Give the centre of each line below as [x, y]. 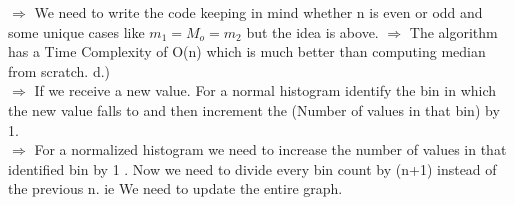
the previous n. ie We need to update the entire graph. [175, 188]
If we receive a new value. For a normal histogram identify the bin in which [265, 90]
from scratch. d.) [59, 70]
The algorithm [453, 31]
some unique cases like [76, 31]
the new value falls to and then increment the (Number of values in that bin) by [254, 109]
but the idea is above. [312, 31]
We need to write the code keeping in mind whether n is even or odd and [258, 12]
